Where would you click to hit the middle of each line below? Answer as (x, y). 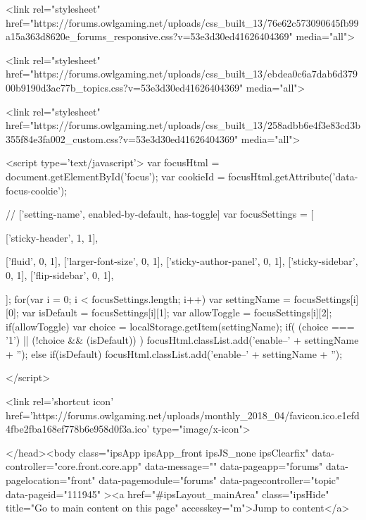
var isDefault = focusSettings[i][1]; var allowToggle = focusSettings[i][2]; (177, 312)
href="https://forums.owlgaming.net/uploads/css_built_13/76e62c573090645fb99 (182, 22)
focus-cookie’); (37, 190)
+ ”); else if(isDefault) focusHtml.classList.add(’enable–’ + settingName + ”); (174, 353)
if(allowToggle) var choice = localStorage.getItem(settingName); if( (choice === (180, 326)
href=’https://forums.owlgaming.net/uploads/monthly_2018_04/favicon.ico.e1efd (183, 415)
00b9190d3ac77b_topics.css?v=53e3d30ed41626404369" (125, 87)
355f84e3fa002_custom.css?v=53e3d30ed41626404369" (122, 138)
